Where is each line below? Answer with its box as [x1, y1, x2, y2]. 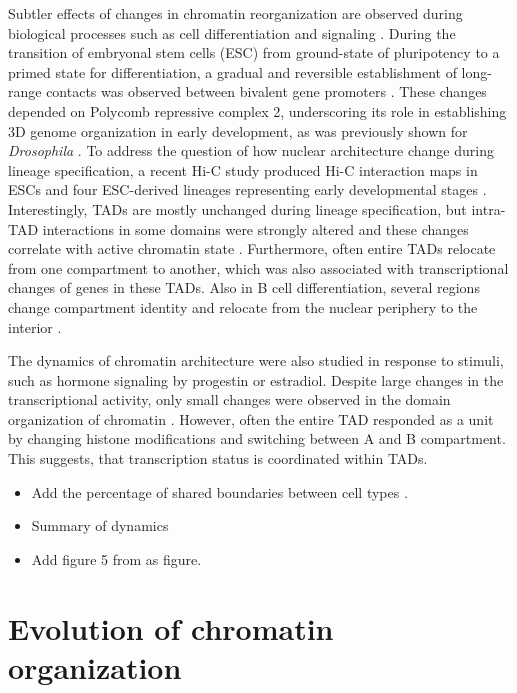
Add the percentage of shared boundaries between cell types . [31, 481, 408, 502]
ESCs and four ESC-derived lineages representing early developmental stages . [8, 179, 487, 200]
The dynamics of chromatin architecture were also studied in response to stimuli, [8, 350, 504, 371]
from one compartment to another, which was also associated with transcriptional [8, 257, 509, 278]
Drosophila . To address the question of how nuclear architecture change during [8, 140, 494, 161]
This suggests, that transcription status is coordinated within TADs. [8, 448, 428, 469]
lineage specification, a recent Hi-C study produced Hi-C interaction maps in [8, 159, 478, 180]
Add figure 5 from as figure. [31, 548, 202, 569]
